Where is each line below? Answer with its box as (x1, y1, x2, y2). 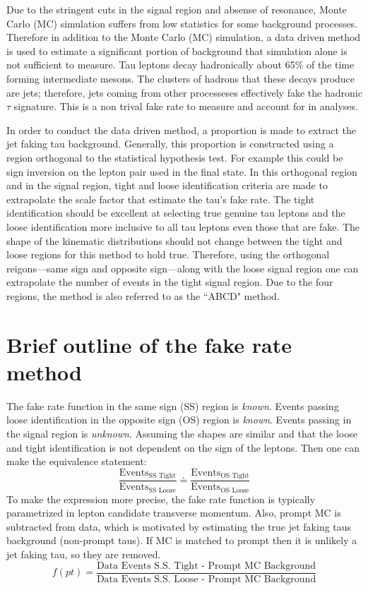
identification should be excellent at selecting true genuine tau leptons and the (6, 205, 345, 220)
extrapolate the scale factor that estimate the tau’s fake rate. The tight (6, 191, 315, 206)
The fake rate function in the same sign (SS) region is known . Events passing (6, 398, 339, 413)
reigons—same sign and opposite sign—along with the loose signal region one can (6, 260, 359, 275)
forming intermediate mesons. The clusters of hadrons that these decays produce (6, 71, 355, 85)
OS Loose (220, 486, 249, 494)
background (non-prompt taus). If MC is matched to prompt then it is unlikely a (6, 533, 357, 548)
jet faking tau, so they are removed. (6, 547, 161, 562)
